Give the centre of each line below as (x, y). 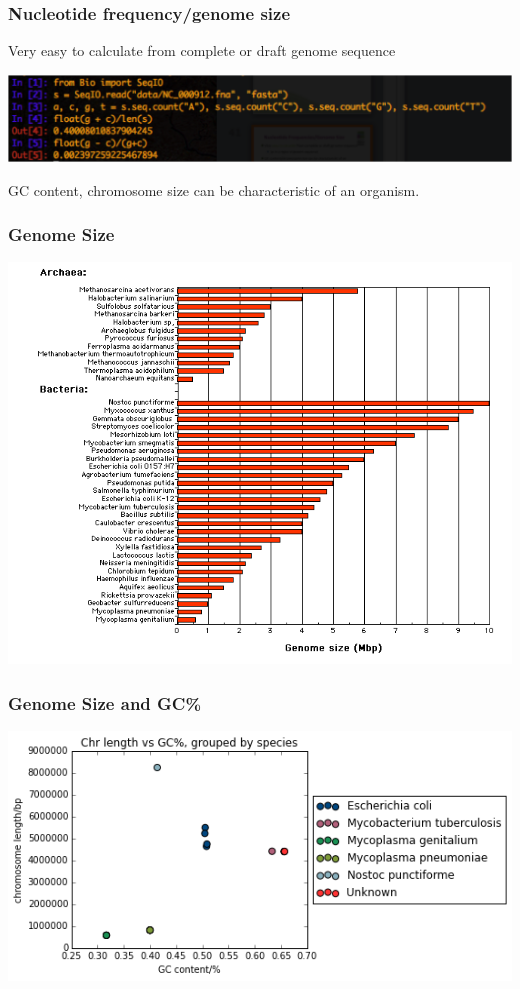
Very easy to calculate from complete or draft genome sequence (202, 50)
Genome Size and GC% (105, 702)
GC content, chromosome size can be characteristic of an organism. (214, 189)
